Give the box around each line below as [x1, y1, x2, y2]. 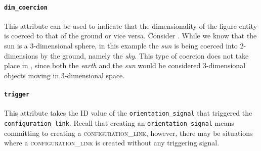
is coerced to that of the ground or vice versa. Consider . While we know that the [4, 30, 257, 41]
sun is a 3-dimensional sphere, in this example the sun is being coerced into [4, 40, 238, 51]
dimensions [4, 50, 38, 61]
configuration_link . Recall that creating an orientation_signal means [4, 117, 234, 128]
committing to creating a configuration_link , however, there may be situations [4, 127, 253, 138]
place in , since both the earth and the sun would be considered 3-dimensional [4, 60, 246, 71]
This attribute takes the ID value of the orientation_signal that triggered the [4, 108, 252, 118]
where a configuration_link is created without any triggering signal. [4, 137, 220, 148]
